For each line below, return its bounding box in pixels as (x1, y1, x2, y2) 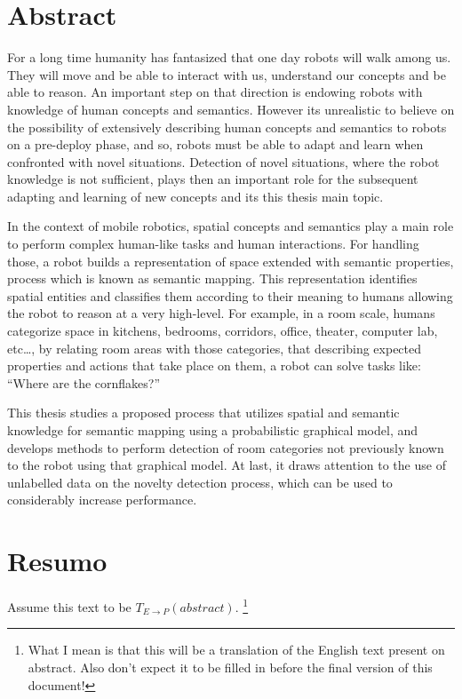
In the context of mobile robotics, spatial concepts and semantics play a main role (7, 217, 454, 235)
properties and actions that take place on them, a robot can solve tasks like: (7, 356, 421, 375)
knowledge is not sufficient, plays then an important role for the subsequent (7, 170, 418, 188)
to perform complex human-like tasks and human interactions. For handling (7, 234, 419, 253)
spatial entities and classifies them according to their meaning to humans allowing (7, 286, 453, 305)
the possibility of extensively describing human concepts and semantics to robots (7, 117, 447, 136)
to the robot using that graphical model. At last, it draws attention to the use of (7, 456, 446, 474)
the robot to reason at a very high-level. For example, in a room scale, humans (7, 304, 435, 322)
